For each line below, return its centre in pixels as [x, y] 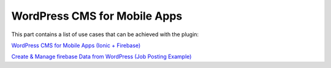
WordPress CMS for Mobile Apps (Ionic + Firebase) [76, 45]
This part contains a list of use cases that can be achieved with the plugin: [105, 34]
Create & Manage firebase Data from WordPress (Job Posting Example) [101, 57]
